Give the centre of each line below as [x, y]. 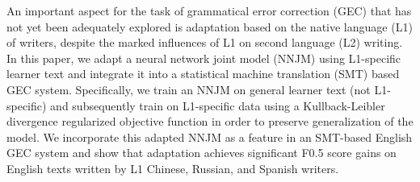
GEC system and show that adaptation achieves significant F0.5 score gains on [202, 153]
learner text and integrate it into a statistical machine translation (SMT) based [203, 74]
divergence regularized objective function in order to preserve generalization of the [210, 121]
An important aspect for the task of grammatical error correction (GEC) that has [209, 10]
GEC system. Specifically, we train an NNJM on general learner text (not [189, 89]
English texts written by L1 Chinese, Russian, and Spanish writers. [173, 168]
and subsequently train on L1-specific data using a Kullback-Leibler [218, 105]
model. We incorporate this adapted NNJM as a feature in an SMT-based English [210, 136]
